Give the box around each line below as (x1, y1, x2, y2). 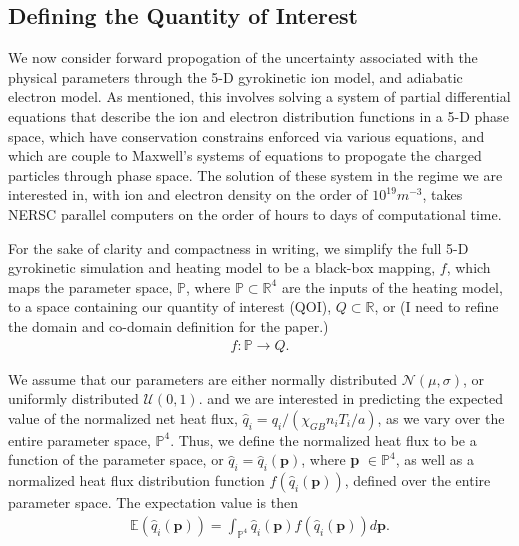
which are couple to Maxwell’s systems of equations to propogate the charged (8, 145, 482, 166)
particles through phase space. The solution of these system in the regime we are (8, 164, 503, 185)
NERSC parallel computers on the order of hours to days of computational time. (8, 203, 502, 224)
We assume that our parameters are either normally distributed (8, 368, 398, 389)
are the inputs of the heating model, (281, 276, 503, 297)
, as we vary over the (377, 407, 505, 428)
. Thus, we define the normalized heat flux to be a (170, 429, 477, 450)
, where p (301, 449, 360, 470)
